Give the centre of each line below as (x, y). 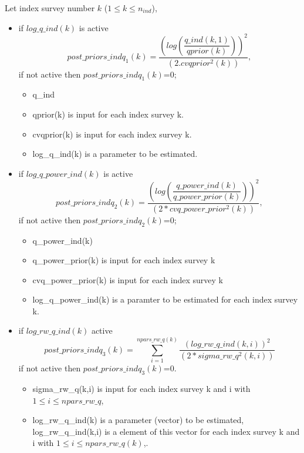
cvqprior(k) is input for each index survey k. (112, 134)
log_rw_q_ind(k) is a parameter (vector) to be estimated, (138, 420)
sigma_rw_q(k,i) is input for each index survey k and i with (141, 388)
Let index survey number (50, 8)
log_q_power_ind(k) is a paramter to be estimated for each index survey (165, 299)
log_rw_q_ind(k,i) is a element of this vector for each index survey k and (166, 431)
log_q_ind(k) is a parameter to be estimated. (115, 154)
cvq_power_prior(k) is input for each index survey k (128, 279)
